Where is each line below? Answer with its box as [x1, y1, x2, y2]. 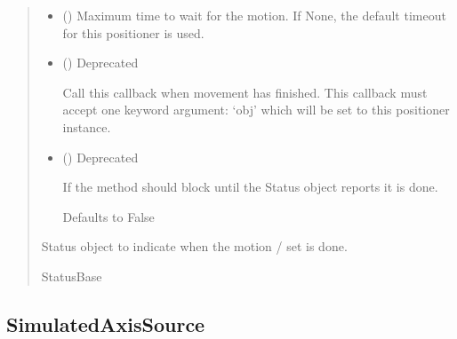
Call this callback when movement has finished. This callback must [62, 83, 428, 101]
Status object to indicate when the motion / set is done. [41, 237, 348, 256]
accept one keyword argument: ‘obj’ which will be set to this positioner [62, 100, 450, 119]
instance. [62, 117, 111, 136]
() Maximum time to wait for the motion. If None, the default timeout [62, 6, 446, 24]
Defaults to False [62, 207, 155, 225]
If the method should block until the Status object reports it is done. [62, 177, 438, 196]
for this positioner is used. [62, 23, 204, 42]
